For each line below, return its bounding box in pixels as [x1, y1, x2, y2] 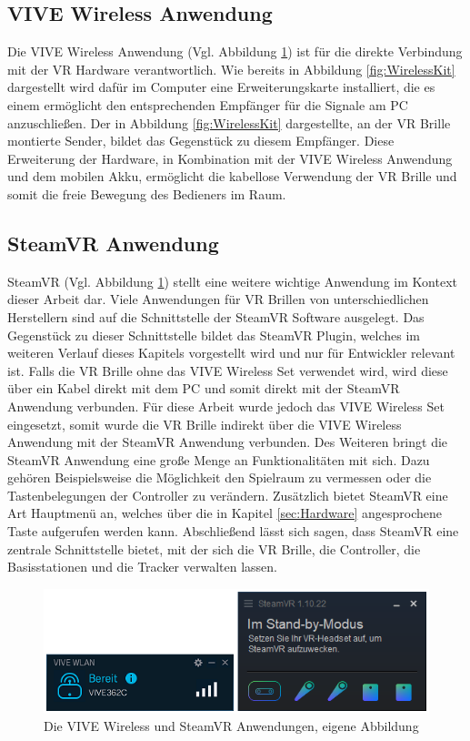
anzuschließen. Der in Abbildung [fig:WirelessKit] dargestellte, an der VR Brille [7, 113, 451, 132]
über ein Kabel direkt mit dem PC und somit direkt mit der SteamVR [7, 379, 400, 398]
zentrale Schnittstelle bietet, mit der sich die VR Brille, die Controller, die [7, 539, 421, 558]
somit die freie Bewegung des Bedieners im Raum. [7, 184, 286, 203]
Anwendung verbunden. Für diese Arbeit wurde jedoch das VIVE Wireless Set [7, 396, 445, 415]
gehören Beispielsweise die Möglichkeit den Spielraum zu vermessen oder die [7, 468, 432, 487]
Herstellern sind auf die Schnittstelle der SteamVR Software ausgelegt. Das [7, 307, 425, 326]
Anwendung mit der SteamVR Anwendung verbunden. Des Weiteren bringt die [7, 432, 448, 452]
